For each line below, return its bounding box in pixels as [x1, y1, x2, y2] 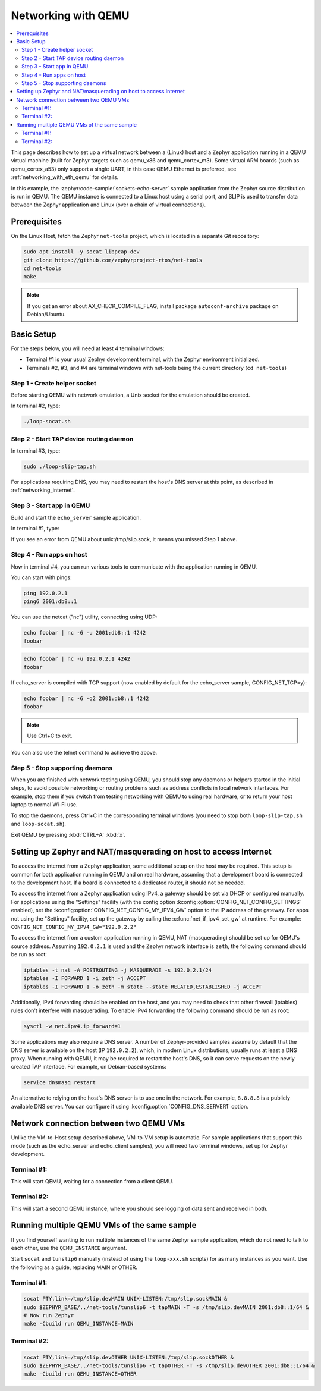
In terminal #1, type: [11, 525, 59, 532]
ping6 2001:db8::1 [23, 598, 77, 605]
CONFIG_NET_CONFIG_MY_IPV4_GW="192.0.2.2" [11, 924, 137, 930]
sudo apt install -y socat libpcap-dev [23, 249, 140, 255]
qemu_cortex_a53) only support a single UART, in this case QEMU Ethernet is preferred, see [11, 165, 237, 172]
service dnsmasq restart [23, 1079, 96, 1086]
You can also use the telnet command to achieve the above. [11, 749, 158, 756]
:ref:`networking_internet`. [11, 486, 75, 494]
